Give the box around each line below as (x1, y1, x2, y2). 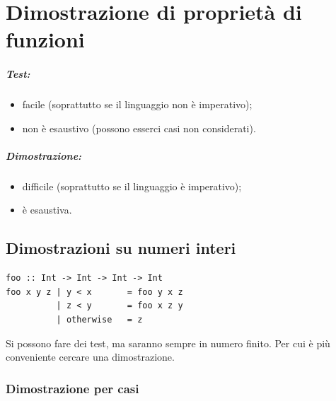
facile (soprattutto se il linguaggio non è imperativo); (22, 97, 253, 112)
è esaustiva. (22, 202, 72, 217)
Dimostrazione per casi (6, 379, 139, 397)
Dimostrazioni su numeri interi (6, 237, 236, 259)
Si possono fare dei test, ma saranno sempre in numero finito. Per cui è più (6, 335, 330, 350)
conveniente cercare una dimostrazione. (6, 349, 175, 364)
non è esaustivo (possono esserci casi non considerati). (22, 120, 256, 135)
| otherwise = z (56, 315, 143, 325)
